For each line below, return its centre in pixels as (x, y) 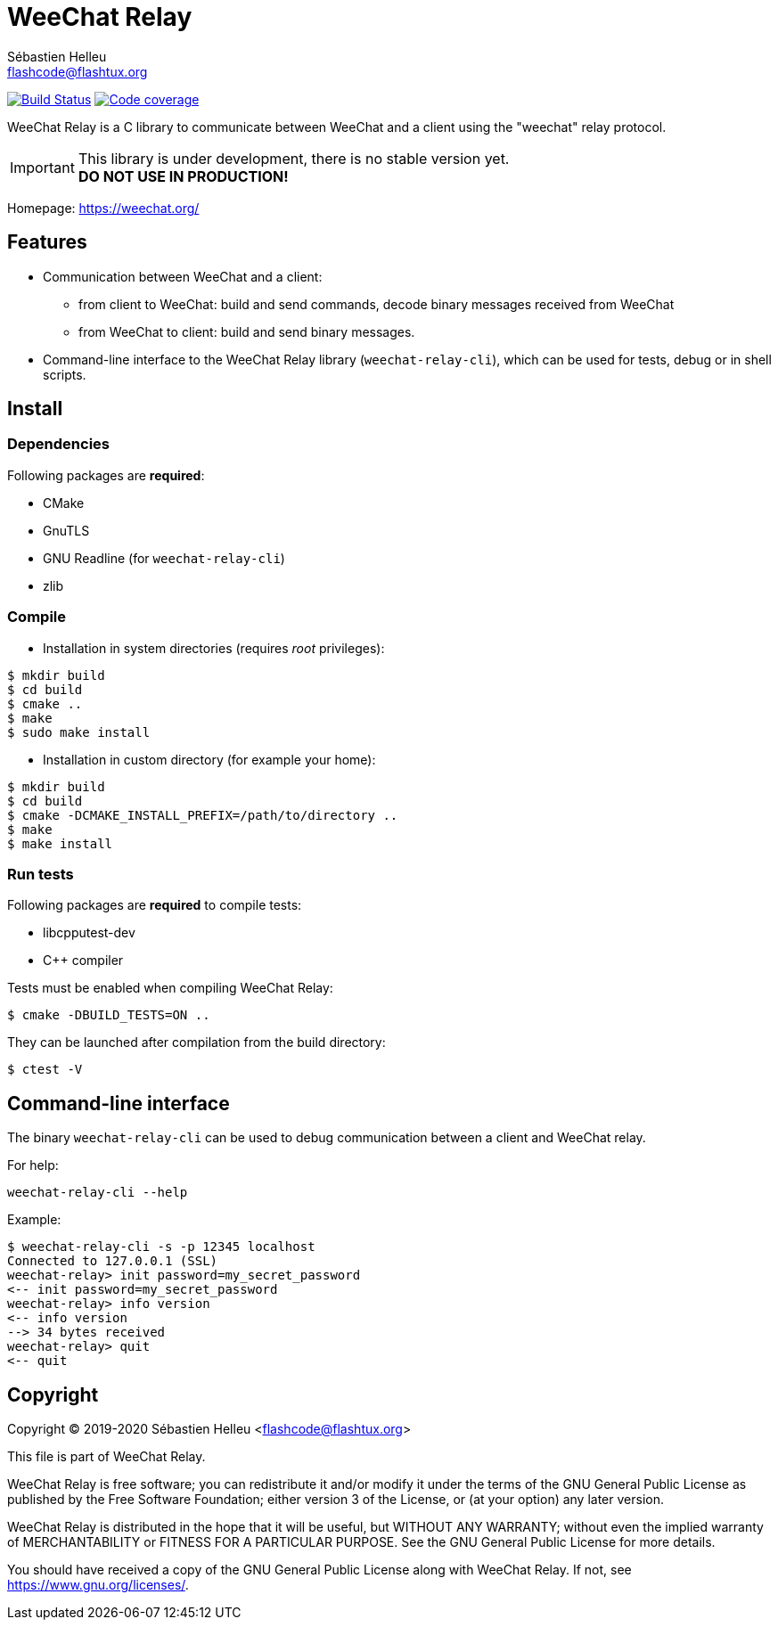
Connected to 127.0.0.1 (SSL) (113, 1261)
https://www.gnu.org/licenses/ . (98, 1585)
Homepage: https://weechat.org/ (103, 208)
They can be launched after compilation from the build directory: (197, 1042)
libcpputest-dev (89, 933)
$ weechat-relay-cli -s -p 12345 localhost (161, 1247)
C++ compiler (83, 961)
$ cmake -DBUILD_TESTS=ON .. (109, 1015)
